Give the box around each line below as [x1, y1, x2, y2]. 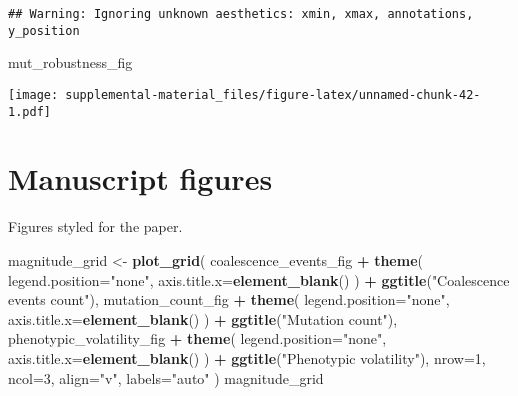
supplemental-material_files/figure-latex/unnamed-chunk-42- [65, 87, 481, 102]
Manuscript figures [8, 158, 273, 199]
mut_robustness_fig [8, 52, 133, 73]
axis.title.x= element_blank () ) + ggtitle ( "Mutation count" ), [8, 308, 398, 329]
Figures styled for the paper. [8, 216, 183, 237]
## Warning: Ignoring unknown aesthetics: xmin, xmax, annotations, [8, 7, 474, 21]
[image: [8, 87, 59, 102]
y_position [8, 23, 80, 38]
